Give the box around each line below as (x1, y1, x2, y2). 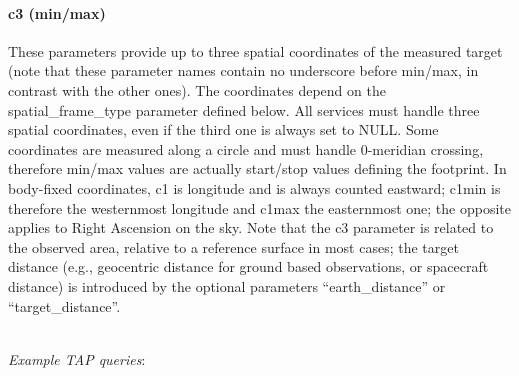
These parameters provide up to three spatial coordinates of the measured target (8, 40, 503, 61)
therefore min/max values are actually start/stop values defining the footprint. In (8, 158, 507, 179)
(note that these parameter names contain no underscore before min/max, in (8, 60, 479, 81)
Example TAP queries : (8, 348, 146, 369)
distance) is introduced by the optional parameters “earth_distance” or (8, 275, 446, 296)
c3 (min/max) (8, 2, 106, 23)
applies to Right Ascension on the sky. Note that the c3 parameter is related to (8, 217, 494, 238)
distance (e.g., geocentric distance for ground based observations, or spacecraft (8, 256, 489, 277)
